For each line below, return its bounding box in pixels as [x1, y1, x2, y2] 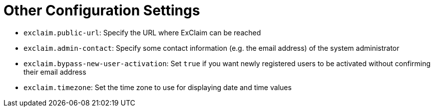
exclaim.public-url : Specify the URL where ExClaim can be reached [23, 28, 261, 37]
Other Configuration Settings [3, 2, 200, 19]
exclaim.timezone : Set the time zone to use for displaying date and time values [23, 83, 292, 92]
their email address [23, 67, 86, 76]
